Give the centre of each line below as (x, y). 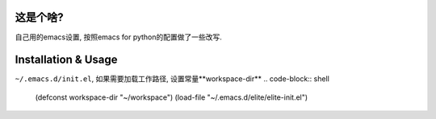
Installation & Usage (66, 60)
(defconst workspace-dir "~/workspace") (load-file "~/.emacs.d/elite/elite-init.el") (172, 97)
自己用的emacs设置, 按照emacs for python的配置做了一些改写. (118, 37)
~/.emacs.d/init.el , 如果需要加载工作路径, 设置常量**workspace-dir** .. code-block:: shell (172, 79)
